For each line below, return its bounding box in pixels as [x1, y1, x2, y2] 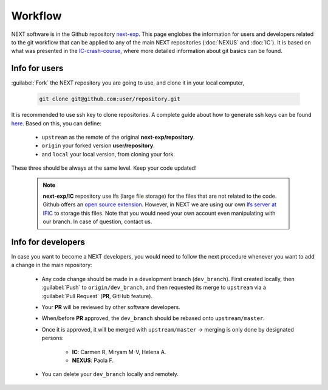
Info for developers [11, 237, 85, 247]
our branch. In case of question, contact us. [43, 218, 152, 225]
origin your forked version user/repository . [41, 142, 155, 149]
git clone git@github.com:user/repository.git [39, 96, 180, 103]
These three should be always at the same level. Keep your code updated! [11, 164, 197, 172]
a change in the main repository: [11, 262, 92, 269]
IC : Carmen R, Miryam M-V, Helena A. [72, 348, 166, 355]
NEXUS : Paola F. [72, 357, 114, 364]
